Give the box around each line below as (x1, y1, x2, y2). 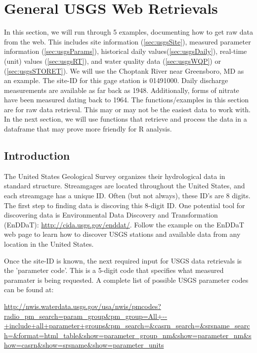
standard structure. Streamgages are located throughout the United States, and (4, 180, 245, 191)
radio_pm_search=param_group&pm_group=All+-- (4, 310, 168, 321)
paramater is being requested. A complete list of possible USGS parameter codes (4, 274, 249, 285)
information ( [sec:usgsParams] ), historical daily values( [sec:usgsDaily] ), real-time (4, 46, 247, 56)
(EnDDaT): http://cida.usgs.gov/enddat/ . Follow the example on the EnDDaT (4, 219, 244, 229)
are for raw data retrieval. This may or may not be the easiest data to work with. (4, 104, 251, 114)
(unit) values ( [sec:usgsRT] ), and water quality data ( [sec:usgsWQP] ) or (4, 55, 221, 66)
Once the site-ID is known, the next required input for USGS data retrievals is (4, 255, 242, 265)
